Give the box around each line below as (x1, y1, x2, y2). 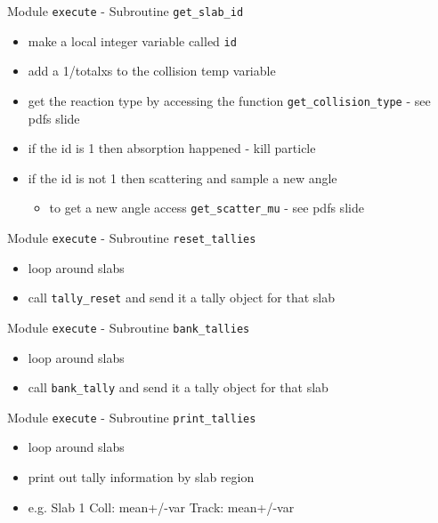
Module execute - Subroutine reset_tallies (7, 229, 256, 246)
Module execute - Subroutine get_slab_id (7, 2, 244, 20)
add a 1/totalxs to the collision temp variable (28, 61, 276, 80)
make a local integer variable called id (28, 31, 237, 50)
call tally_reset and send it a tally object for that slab (28, 288, 335, 307)
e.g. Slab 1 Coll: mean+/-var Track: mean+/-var (28, 497, 295, 516)
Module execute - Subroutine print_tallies (7, 407, 256, 426)
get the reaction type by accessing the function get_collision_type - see (28, 91, 431, 109)
